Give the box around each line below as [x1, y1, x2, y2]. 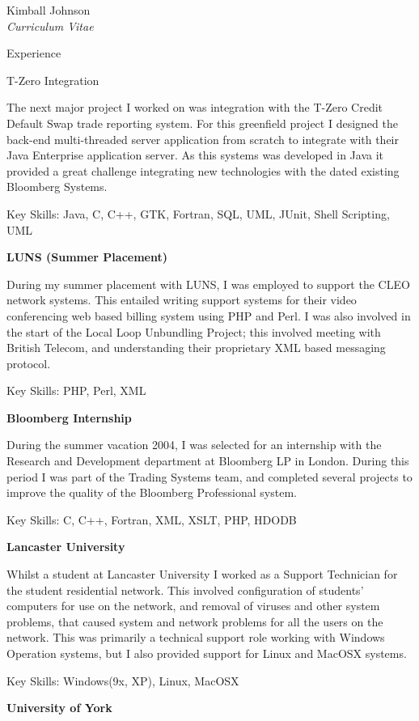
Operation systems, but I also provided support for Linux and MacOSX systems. [6, 645, 407, 661]
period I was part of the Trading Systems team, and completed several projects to [6, 468, 413, 485]
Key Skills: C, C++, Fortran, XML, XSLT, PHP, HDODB [6, 511, 297, 528]
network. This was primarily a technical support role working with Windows [6, 629, 385, 646]
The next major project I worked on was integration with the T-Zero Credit [6, 99, 383, 116]
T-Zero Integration [6, 71, 99, 88]
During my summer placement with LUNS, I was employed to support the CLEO [6, 275, 410, 292]
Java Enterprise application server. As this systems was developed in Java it [6, 146, 384, 163]
